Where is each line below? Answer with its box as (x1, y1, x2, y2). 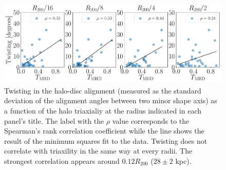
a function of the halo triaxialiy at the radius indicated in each (4, 105, 202, 116)
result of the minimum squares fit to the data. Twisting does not (4, 135, 208, 146)
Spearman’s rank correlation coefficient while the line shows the (4, 125, 204, 136)
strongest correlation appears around (4, 155, 120, 166)
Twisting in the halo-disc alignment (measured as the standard (4, 85, 201, 96)
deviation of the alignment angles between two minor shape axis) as (4, 95, 217, 106)
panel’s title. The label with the (4, 115, 104, 126)
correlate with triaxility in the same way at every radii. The (4, 145, 193, 156)
